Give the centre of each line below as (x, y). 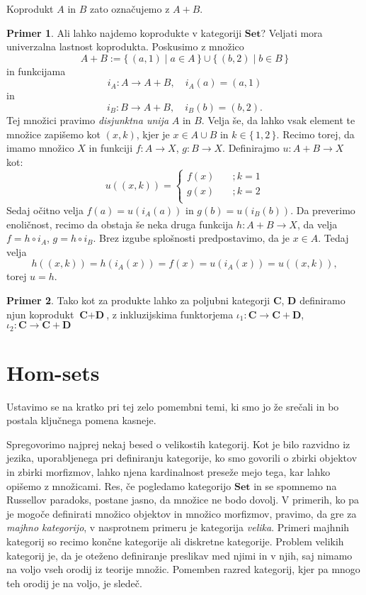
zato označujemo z (130, 9)
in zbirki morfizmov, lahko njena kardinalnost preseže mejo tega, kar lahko (168, 472)
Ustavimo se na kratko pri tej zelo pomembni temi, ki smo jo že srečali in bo (173, 406)
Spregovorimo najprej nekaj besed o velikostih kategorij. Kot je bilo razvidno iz (178, 444)
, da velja (317, 224)
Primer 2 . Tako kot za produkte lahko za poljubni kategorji (138, 300)
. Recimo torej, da (315, 134)
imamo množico (40, 148)
